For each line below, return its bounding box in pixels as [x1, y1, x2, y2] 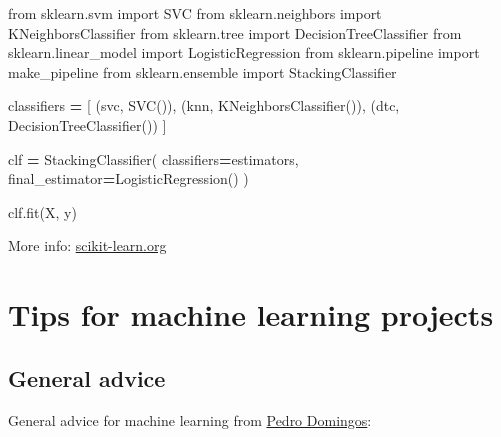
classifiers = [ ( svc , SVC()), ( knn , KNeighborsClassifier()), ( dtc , [8, 95, 400, 116]
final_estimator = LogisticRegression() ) [8, 168, 249, 189]
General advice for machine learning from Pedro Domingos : [8, 409, 372, 430]
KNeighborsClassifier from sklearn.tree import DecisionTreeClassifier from [8, 22, 462, 43]
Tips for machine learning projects [8, 294, 494, 335]
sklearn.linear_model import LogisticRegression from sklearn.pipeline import [8, 42, 480, 63]
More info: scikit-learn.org [8, 235, 167, 256]
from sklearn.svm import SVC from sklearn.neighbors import [8, 3, 382, 23]
